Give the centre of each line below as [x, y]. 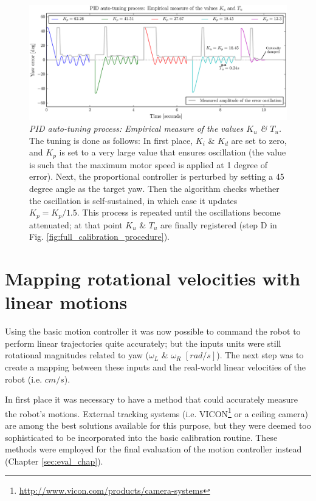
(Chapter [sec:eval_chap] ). [54, 461]
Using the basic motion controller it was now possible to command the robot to [153, 331]
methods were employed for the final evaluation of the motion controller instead [153, 449]
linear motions [66, 302]
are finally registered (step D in [219, 224]
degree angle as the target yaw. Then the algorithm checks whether [154, 189]
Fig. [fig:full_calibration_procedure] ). [100, 237]
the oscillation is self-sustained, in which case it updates [133, 200]
